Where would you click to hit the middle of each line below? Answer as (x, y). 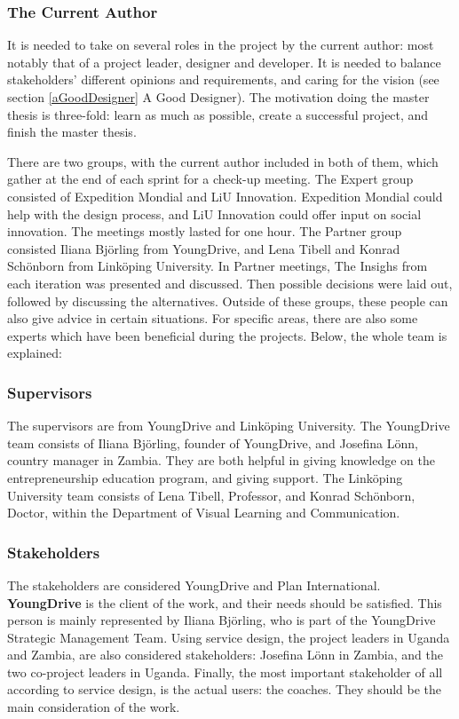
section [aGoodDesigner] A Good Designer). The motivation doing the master (218, 97)
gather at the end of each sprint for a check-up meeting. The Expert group (210, 179)
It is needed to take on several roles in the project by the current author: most (221, 45)
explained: (35, 353)
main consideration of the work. (94, 707)
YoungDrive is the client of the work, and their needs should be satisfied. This (225, 602)
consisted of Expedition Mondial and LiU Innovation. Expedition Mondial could (225, 196)
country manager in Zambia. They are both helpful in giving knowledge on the (221, 460)
